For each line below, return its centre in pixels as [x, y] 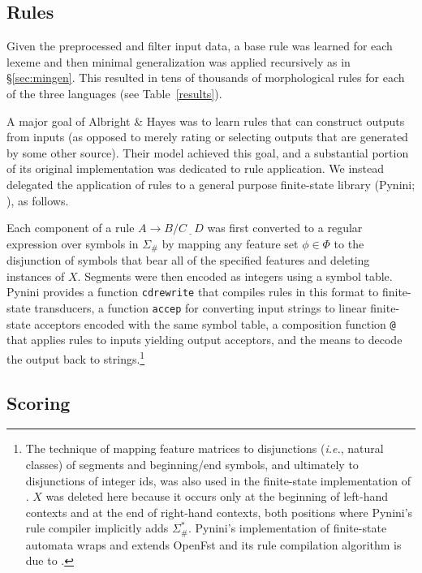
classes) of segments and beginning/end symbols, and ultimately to [192, 464]
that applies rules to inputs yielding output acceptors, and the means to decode [205, 340]
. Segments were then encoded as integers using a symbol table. [235, 276]
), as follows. [38, 200]
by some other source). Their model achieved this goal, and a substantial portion [208, 152]
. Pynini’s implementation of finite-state [287, 528]
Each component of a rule [71, 228]
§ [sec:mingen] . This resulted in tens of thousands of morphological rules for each [206, 78]
